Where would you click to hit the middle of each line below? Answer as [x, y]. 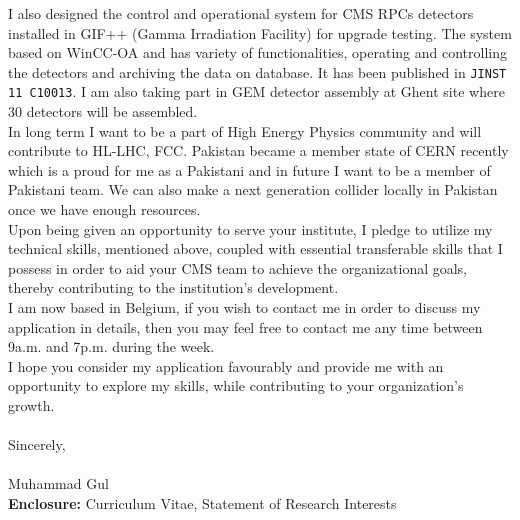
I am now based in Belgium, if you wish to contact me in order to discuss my [244, 307]
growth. [31, 405]
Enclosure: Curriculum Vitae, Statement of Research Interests [202, 502]
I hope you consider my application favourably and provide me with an [226, 365]
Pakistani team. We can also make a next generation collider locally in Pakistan [253, 189]
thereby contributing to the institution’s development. [173, 287]
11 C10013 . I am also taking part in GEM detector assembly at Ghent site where [256, 91]
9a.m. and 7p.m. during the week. [111, 346]
